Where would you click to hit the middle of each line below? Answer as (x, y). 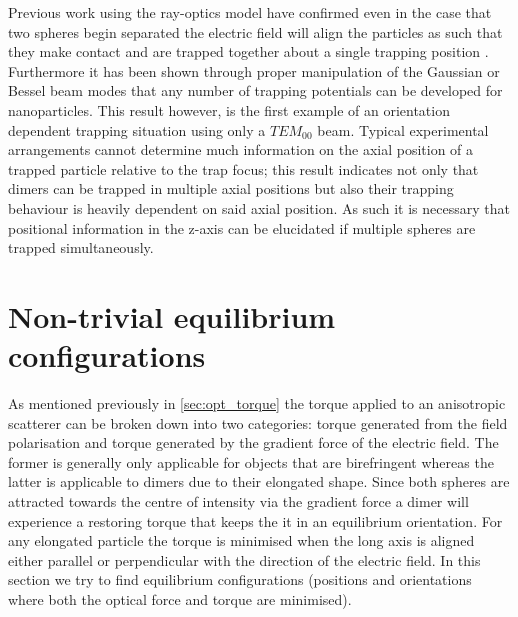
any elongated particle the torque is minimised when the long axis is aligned (241, 540)
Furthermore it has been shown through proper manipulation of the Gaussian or (254, 70)
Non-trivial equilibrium (172, 315)
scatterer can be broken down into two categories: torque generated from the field (258, 422)
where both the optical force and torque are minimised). (180, 598)
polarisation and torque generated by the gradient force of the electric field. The (253, 442)
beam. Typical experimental (403, 129)
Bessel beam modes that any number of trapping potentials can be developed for (255, 90)
